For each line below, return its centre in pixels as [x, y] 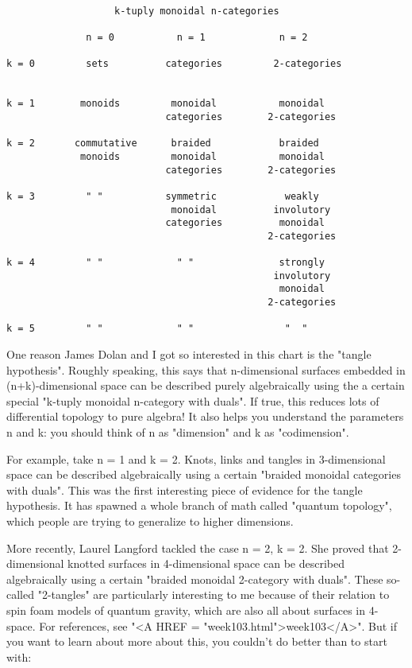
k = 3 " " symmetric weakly [163, 196]
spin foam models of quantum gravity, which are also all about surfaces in [186, 610]
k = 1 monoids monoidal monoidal [166, 104]
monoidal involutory [251, 210]
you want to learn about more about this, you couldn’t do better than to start [197, 641]
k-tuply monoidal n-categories [197, 11]
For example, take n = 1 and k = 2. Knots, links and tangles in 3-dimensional [196, 458]
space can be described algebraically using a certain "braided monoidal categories [204, 474]
